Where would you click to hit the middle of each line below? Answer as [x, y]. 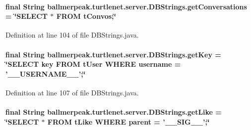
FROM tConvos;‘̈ [86, 16]
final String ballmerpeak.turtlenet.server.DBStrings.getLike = [114, 112]
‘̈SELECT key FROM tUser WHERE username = [93, 64]
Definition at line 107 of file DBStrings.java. [72, 92]
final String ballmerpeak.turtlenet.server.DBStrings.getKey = [113, 54]
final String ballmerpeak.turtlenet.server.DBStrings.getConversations [126, 6]
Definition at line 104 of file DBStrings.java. [72, 35]
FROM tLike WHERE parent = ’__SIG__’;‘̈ [128, 121]
